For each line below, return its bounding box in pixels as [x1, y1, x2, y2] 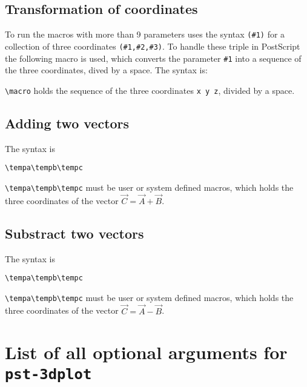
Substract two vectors [5, 223, 144, 242]
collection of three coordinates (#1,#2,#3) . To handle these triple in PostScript [5, 39, 300, 52]
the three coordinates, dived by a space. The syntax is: [5, 64, 208, 76]
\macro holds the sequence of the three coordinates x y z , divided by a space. [5, 84, 295, 96]
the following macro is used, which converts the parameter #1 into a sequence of [5, 51, 302, 64]
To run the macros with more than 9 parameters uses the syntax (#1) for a [5, 28, 285, 41]
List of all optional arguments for [5, 340, 288, 365]
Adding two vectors [5, 113, 130, 132]
